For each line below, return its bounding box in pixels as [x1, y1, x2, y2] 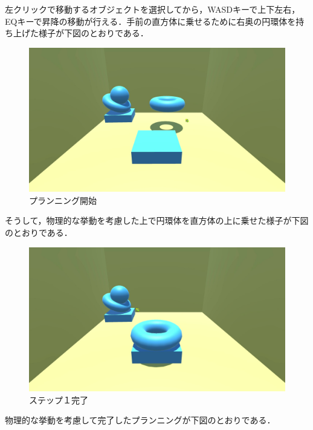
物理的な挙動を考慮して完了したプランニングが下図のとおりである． [5, 414, 276, 426]
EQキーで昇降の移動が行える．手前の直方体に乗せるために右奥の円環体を [5, 15, 296, 27]
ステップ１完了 [29, 393, 88, 406]
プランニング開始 [29, 194, 97, 206]
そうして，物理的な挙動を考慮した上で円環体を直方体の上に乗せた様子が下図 [5, 214, 309, 227]
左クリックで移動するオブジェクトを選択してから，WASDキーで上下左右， [5, 3, 300, 15]
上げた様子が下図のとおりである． [13, 27, 149, 39]
